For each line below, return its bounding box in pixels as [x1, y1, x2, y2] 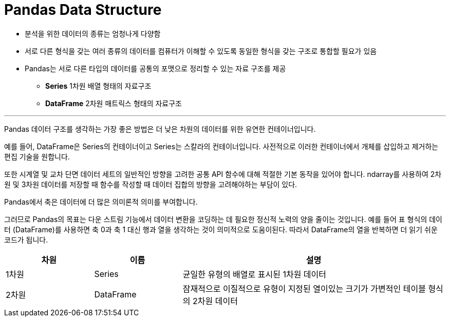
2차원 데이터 [193, 295, 238, 306]
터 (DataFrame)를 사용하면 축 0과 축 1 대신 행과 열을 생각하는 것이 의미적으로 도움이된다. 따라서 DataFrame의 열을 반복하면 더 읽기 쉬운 [4, 225, 438, 234]
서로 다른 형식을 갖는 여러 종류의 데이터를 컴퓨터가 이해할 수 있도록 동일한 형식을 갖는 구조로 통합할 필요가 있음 [25, 46, 377, 55]
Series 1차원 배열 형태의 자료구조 [45, 81, 152, 90]
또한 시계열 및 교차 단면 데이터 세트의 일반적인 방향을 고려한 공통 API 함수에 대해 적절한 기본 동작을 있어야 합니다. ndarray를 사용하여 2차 [4, 169, 442, 178]
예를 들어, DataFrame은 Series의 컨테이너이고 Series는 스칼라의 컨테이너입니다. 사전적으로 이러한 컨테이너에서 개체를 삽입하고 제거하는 [4, 142, 439, 151]
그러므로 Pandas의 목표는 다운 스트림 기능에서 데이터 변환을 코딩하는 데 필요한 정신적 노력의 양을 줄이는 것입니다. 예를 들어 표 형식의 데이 [4, 214, 442, 224]
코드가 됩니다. [4, 235, 48, 244]
